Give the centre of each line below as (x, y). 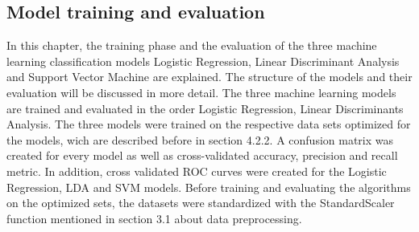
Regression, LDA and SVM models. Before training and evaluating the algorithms (209, 187)
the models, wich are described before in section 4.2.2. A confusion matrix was (200, 139)
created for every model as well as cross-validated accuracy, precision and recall (202, 155)
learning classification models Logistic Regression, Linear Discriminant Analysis (203, 61)
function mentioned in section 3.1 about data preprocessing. (154, 218)
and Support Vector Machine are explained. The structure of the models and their (209, 77)
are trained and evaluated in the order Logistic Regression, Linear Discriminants (205, 108)
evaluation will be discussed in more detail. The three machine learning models (201, 92)
